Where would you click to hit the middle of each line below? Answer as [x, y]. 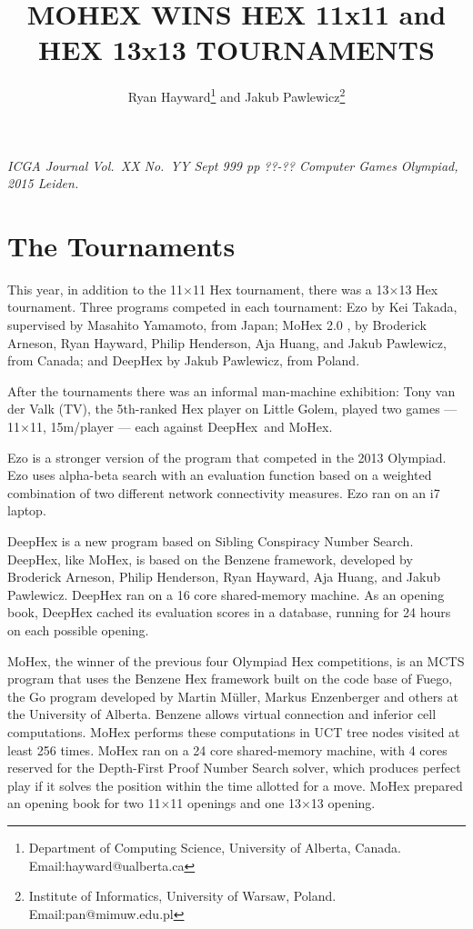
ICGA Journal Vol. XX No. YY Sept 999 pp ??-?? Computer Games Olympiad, [233, 165]
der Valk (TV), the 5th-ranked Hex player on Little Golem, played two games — [232, 409]
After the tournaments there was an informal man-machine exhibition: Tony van [231, 390]
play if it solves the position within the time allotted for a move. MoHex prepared [235, 785]
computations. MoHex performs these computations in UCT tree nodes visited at [234, 731]
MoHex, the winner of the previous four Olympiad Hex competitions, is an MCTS [236, 660]
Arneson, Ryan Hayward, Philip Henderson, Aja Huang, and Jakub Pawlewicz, [227, 342]
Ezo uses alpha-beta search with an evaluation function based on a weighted [220, 475]
